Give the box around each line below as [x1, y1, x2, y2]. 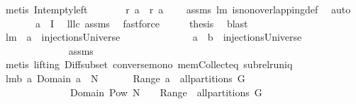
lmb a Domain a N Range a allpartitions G [5, 70, 245, 85]
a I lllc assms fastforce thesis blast [35, 15, 248, 30]
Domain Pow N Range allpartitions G [69, 84, 262, 99]
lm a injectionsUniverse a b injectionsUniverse [5, 30, 302, 44]
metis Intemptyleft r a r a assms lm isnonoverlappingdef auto [5, 2, 351, 16]
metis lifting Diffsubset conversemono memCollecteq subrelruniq [5, 57, 293, 72]
